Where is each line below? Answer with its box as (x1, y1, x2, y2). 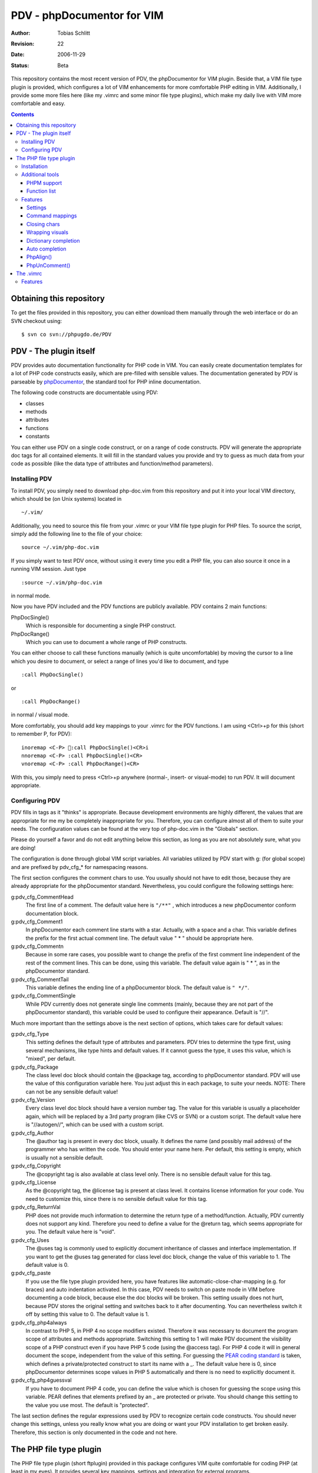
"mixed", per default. (25, 1055, 76, 1062)
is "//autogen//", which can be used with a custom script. (25, 1121, 164, 1128)
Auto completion (26, 245, 67, 252)
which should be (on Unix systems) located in (11, 495, 122, 502)
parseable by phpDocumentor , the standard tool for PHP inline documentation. (11, 378, 201, 385)
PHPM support (26, 179, 62, 186)
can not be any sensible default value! (25, 1088, 118, 1095)
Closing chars (26, 220, 60, 227)
